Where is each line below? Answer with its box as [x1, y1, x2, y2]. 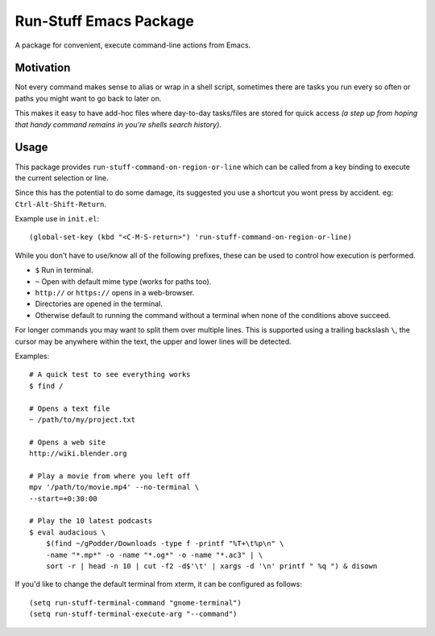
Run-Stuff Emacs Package [14, 12, 195, 30]
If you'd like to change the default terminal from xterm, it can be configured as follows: [14, 580, 302, 589]
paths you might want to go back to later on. [14, 93, 162, 103]
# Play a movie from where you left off [29, 471, 191, 481]
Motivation [14, 61, 71, 75]
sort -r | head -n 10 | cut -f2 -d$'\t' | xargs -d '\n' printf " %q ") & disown [45, 562, 378, 571]
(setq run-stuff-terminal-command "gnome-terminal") [29, 598, 242, 607]
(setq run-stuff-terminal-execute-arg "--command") [29, 609, 238, 619]
